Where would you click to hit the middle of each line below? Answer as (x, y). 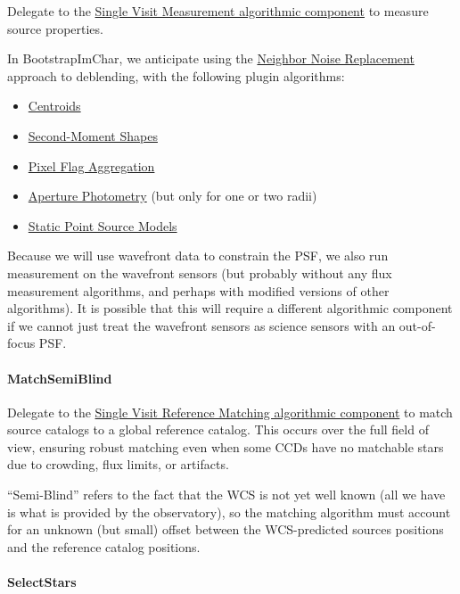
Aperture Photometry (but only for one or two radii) (172, 196)
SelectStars (42, 582)
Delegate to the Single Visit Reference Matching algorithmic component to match (230, 412)
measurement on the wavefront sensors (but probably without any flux (200, 272)
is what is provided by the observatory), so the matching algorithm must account (229, 511)
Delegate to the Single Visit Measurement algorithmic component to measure (218, 11)
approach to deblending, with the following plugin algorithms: (176, 75)
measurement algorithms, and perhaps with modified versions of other (198, 290)
